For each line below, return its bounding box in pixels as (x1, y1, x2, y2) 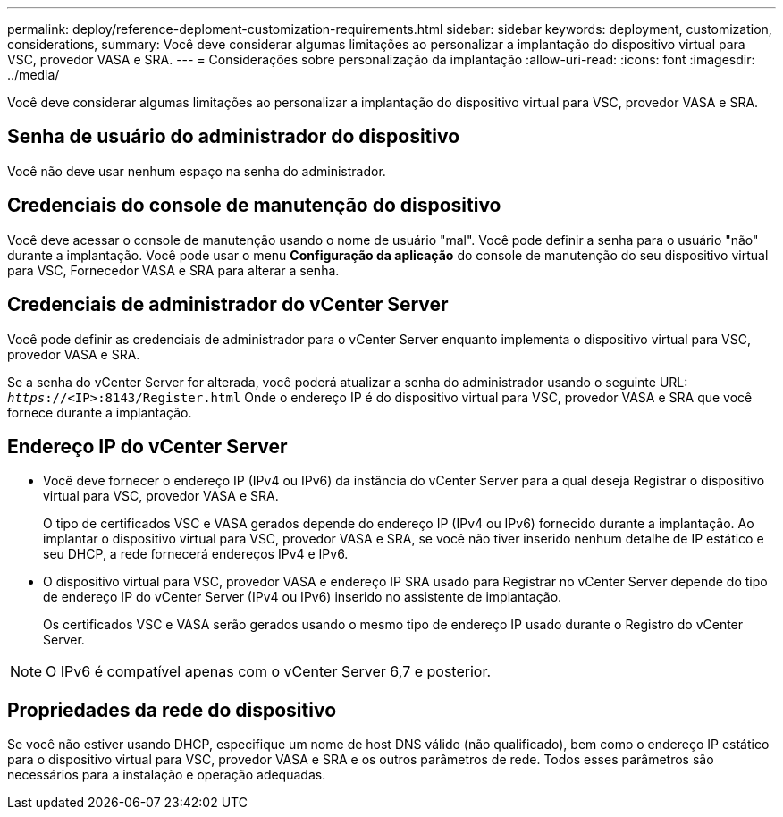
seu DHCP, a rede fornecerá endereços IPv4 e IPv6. (43, 546, 349, 562)
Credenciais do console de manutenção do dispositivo (7, 194, 501, 217)
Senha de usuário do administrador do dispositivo (7, 125, 460, 148)
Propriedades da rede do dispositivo (7, 698, 337, 721)
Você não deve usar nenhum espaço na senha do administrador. (7, 163, 386, 179)
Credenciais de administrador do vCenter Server (7, 293, 449, 316)
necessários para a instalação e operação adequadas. (7, 767, 326, 783)
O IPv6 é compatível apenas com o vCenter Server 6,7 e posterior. (46, 662, 492, 681)
